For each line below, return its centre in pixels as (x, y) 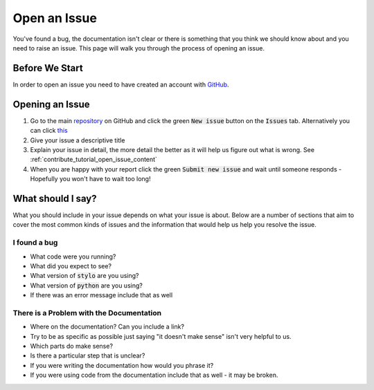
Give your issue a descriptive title (78, 140)
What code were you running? (73, 257)
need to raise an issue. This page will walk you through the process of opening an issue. (139, 48)
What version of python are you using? (87, 285)
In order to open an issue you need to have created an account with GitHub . (121, 84)
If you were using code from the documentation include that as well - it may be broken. (154, 375)
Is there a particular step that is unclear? (88, 355)
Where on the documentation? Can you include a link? (107, 327)
